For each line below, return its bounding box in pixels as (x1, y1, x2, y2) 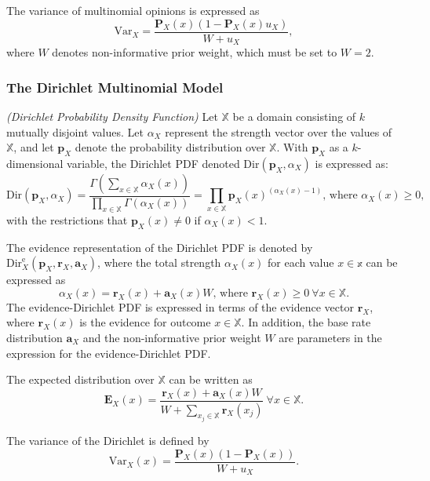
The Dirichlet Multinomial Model (6, 77, 224, 97)
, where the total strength (97, 254, 221, 271)
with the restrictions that (6, 211, 128, 228)
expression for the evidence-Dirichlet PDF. (6, 344, 211, 361)
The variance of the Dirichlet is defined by (6, 432, 210, 449)
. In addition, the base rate (241, 314, 371, 330)
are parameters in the (279, 329, 382, 345)
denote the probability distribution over (75, 139, 266, 155)
